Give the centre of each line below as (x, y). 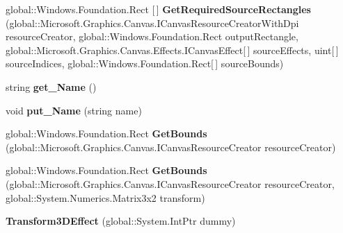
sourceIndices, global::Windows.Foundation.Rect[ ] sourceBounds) (145, 63)
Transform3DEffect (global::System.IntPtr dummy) (121, 221)
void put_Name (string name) (74, 110)
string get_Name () (51, 86)
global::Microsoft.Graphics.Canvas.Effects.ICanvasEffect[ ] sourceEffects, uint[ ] (172, 50)
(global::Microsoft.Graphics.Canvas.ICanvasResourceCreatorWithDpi (152, 23)
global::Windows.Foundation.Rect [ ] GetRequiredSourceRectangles (158, 9)
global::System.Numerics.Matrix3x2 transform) (105, 197)
